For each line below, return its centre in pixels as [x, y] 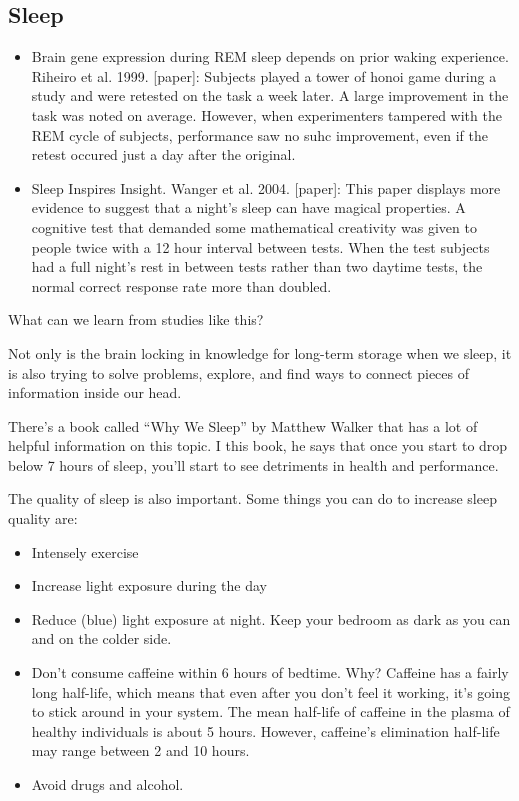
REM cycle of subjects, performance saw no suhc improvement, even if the [259, 134]
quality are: [43, 518]
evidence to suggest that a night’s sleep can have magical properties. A [248, 207]
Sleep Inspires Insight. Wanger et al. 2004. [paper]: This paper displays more [266, 187]
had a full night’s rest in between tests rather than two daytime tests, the [257, 266]
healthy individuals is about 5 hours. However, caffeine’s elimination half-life [265, 730]
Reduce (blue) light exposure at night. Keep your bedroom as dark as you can [271, 618]
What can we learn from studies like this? [136, 319]
